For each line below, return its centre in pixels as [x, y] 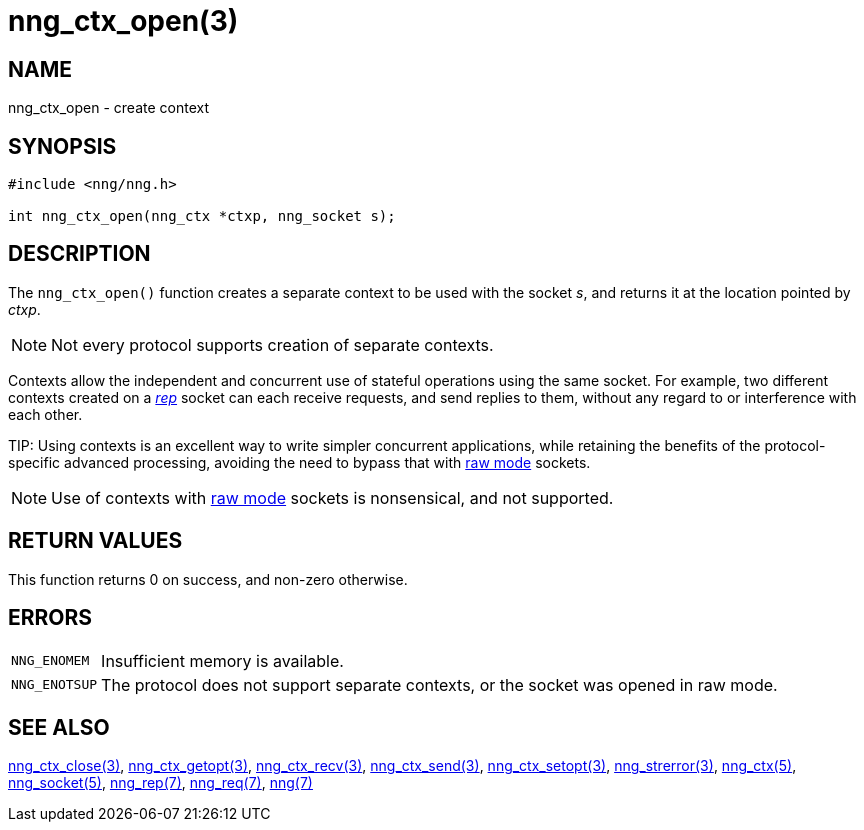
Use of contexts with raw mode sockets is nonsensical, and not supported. [332, 497]
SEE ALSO [59, 727]
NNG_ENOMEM [50, 661]
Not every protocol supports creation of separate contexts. [272, 344]
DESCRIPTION [79, 254]
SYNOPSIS [62, 146]
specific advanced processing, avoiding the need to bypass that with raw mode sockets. [299, 462]
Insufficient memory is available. [222, 660]
